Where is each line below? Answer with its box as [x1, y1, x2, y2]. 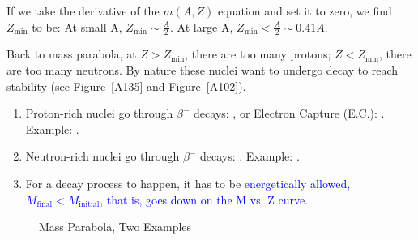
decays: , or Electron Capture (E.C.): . [194, 105, 385, 122]
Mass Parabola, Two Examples [39, 218, 192, 235]
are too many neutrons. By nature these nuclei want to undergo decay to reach [6, 62, 399, 79]
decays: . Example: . [200, 148, 300, 165]
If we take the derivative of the [6, 2, 160, 19]
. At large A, [169, 18, 233, 35]
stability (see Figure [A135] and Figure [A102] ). [6, 77, 246, 94]
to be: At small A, [32, 18, 122, 35]
